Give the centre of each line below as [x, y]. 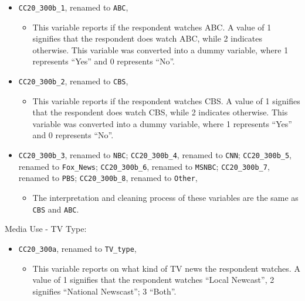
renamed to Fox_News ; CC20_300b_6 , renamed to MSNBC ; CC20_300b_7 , [144, 166]
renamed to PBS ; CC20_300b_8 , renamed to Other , [108, 178]
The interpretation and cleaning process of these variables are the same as [165, 198]
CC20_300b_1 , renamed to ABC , [73, 7]
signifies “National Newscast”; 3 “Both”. [104, 291]
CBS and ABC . [56, 209]
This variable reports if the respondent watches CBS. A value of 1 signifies [166, 100]
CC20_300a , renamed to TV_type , [77, 248]
